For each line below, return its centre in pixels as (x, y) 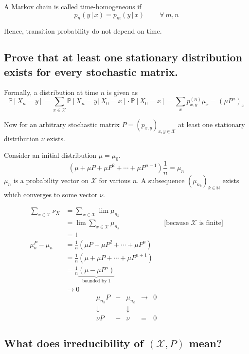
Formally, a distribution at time (51, 92)
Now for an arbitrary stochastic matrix (62, 124)
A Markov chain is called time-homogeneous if (73, 6)
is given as (122, 92)
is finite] (211, 223)
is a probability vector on (51, 180)
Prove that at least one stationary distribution (123, 57)
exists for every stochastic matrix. (91, 71)
